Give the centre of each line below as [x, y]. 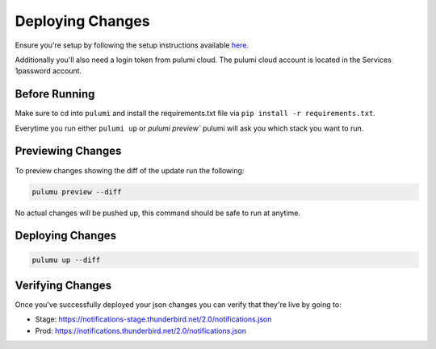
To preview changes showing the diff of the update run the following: [130, 170]
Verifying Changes [63, 285]
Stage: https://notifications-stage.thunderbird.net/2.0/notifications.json [153, 319]
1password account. [48, 71]
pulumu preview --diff [77, 192]
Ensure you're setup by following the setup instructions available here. [132, 45]
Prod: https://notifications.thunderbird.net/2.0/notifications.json [140, 330]
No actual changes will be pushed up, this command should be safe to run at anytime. [158, 213]
